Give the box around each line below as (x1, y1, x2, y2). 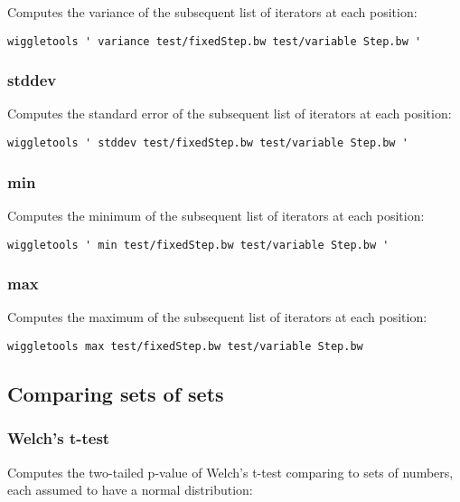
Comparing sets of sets (7, 380, 224, 408)
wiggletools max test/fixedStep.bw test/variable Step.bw (7, 340, 363, 353)
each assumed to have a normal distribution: (7, 480, 253, 499)
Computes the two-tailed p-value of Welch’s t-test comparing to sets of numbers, (7, 462, 454, 481)
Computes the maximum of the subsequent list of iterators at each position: (7, 308, 427, 327)
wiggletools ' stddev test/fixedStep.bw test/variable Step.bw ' (7, 137, 408, 150)
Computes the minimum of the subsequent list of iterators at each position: (7, 205, 425, 224)
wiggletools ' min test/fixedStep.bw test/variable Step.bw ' (7, 238, 390, 251)
